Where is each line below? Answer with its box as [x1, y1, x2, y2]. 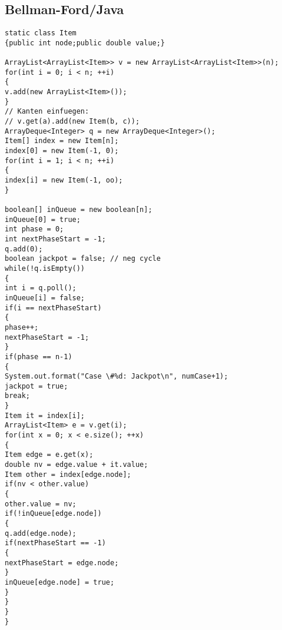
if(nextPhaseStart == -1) [5, 539, 106, 548]
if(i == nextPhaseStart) [5, 303, 102, 312]
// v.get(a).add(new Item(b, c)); [5, 117, 140, 126]
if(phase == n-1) [5, 352, 72, 361]
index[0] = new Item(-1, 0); [5, 147, 119, 155]
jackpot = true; [5, 382, 68, 390]
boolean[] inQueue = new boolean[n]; [5, 205, 152, 214]
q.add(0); [5, 244, 43, 253]
